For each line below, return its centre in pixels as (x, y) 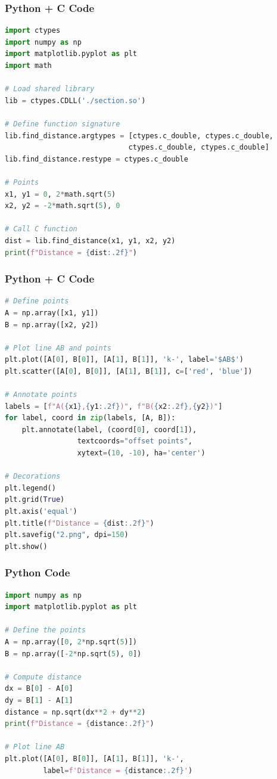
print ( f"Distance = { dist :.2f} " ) (71, 252)
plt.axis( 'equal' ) (41, 511)
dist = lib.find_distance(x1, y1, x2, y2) (90, 240)
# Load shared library (50, 89)
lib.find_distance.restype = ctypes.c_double (97, 159)
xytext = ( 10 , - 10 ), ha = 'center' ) (141, 453)
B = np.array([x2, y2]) (52, 325)
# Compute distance (43, 677)
